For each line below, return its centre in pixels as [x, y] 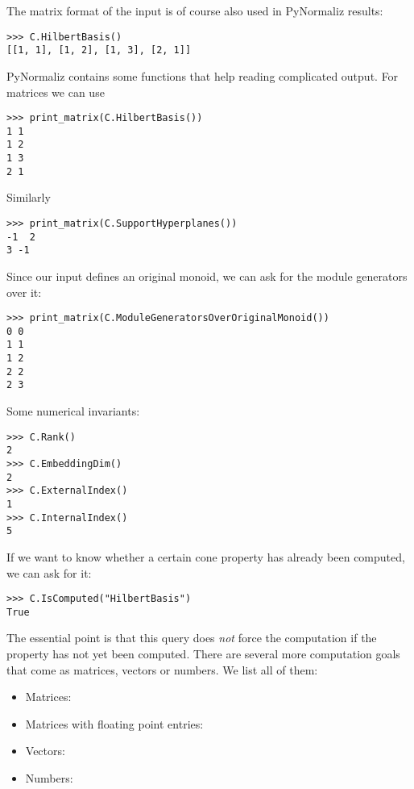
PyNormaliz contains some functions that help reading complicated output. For [203, 75]
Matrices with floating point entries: [114, 723]
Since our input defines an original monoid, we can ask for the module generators [207, 276]
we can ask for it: [49, 572]
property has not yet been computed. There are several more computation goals [203, 653]
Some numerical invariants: [73, 411]
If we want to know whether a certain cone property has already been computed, [206, 556]
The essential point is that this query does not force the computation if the [192, 638]
